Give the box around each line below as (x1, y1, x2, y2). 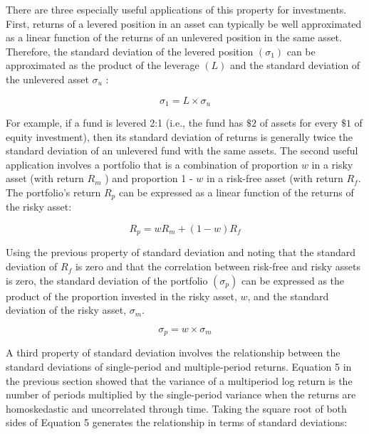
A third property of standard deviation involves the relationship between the (6, 345, 341, 360)
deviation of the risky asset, (6, 302, 127, 317)
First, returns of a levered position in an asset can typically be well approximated (6, 16, 362, 31)
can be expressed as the (241, 272, 345, 287)
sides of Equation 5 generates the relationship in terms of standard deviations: (6, 415, 348, 430)
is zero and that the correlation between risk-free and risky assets (75, 259, 360, 274)
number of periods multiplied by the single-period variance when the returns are (6, 387, 356, 402)
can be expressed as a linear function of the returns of (118, 184, 354, 199)
